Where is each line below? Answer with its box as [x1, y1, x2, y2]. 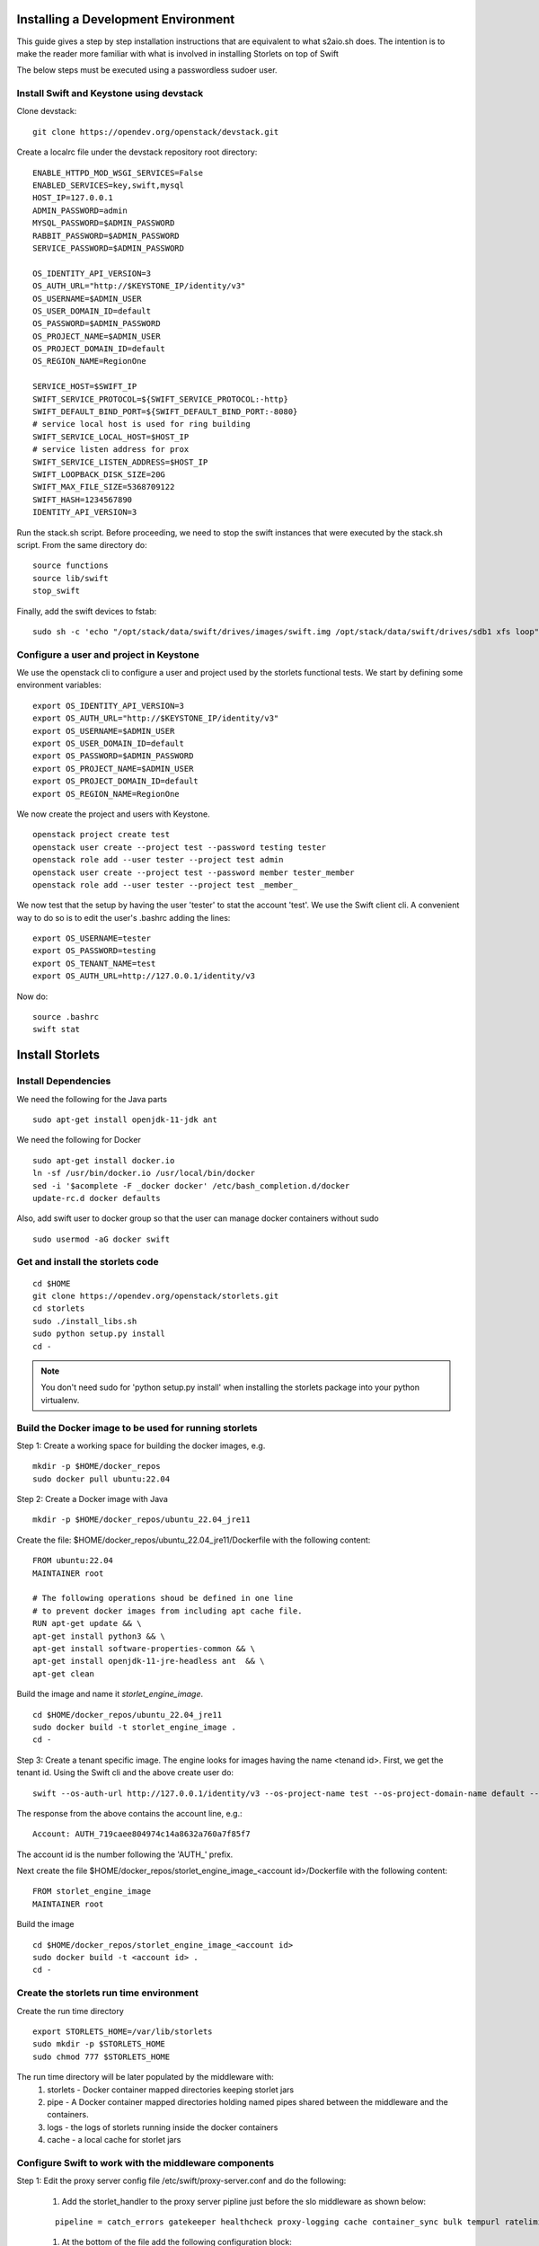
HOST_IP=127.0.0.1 [32, 193, 114, 203]
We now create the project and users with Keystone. [16, 809, 210, 819]
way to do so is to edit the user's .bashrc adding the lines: [16, 912, 231, 923]
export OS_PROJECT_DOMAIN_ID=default [32, 776, 199, 786]
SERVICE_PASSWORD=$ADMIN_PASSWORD [32, 243, 184, 253]
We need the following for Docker [16, 1135, 141, 1145]
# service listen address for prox [32, 445, 190, 455]
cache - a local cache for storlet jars [47, 2135, 181, 2145]
